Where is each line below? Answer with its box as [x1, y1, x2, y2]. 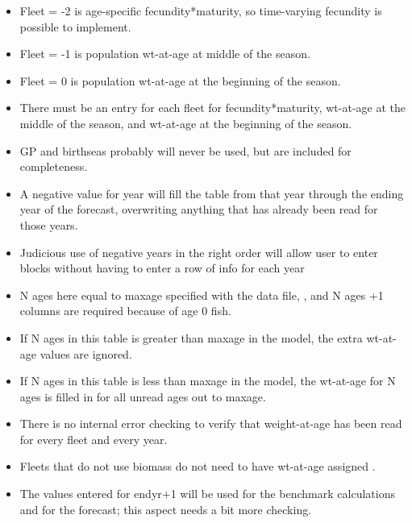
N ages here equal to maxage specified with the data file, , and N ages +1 [19, 286, 384, 303]
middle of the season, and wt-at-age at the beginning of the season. [19, 114, 352, 131]
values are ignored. [40, 345, 132, 362]
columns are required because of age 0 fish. [19, 302, 231, 319]
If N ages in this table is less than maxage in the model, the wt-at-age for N [19, 372, 396, 389]
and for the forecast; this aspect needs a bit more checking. [19, 500, 312, 517]
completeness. [19, 158, 88, 175]
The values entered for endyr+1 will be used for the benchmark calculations [19, 485, 395, 502]
